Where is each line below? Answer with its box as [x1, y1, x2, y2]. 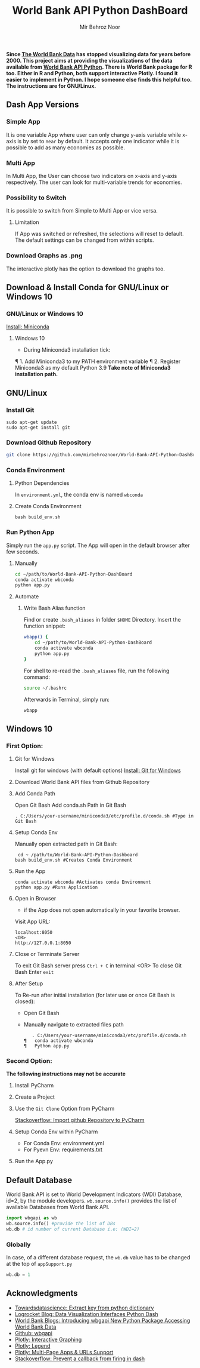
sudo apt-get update [6, 419, 58, 425]
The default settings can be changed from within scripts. [14, 236, 154, 244]
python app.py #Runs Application [14, 884, 98, 890]
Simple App [6, 118, 40, 126]
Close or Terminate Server [14, 951, 80, 958]
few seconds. [6, 548, 40, 555]
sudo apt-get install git [6, 425, 70, 431]
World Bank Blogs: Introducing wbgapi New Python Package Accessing [14, 1317, 190, 1324]
